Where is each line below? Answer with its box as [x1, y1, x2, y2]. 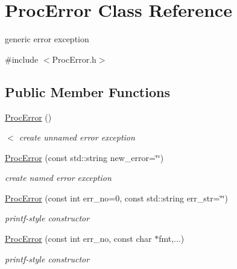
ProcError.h [52, 52, 96, 65]
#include [5, 52, 39, 65]
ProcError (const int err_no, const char [5, 232, 152, 245]
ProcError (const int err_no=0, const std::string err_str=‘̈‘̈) [5, 191, 228, 204]
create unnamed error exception [19, 131, 135, 144]
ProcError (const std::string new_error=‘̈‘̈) [5, 151, 164, 163]
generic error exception [5, 33, 89, 45]
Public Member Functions [5, 82, 170, 101]
